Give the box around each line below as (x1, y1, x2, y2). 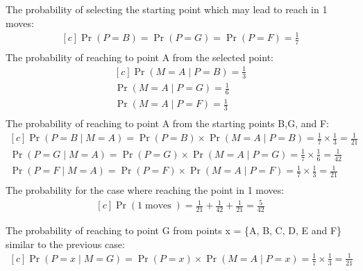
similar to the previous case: (6, 236, 125, 251)
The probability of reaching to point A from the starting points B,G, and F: (6, 116, 329, 131)
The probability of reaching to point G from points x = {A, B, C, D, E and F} (6, 223, 342, 238)
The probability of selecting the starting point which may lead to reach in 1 (6, 2, 328, 16)
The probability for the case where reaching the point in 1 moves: (6, 183, 285, 197)
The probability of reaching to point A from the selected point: (6, 49, 273, 64)
